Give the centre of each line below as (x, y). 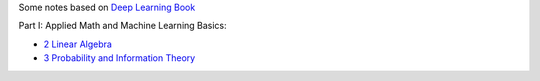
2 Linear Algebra (77, 44)
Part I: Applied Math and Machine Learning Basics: (122, 26)
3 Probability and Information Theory (119, 58)
